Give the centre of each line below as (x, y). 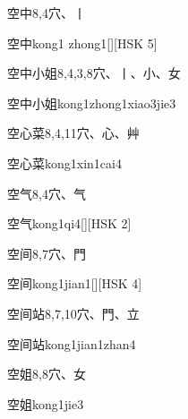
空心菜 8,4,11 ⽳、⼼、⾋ (73, 133)
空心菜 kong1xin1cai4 (64, 162)
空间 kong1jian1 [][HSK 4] (75, 283)
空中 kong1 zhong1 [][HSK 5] (82, 43)
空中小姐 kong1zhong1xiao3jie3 (92, 103)
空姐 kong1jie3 (46, 403)
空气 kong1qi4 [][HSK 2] (69, 223)
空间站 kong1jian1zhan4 (72, 343)
